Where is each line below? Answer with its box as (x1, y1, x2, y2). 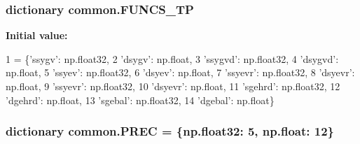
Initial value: (6, 28, 68, 43)
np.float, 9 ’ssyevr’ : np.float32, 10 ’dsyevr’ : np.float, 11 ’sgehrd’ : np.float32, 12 (6, 79, 340, 93)
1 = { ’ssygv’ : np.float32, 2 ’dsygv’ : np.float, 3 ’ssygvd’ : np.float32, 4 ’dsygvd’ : (6, 51, 339, 66)
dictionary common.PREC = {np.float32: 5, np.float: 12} (6, 122, 334, 140)
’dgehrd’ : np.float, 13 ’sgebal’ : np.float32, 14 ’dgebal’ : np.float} (6, 92, 275, 107)
